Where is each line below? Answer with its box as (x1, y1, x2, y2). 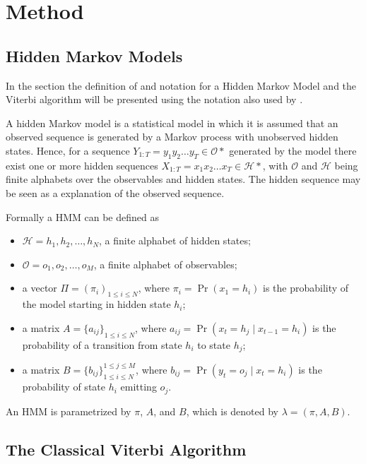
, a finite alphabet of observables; (93, 256, 237, 271)
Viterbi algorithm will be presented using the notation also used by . (6, 92, 303, 107)
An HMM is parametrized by (6, 403, 131, 418)
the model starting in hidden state (22, 297, 171, 311)
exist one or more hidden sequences (6, 157, 158, 172)
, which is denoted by (186, 403, 278, 418)
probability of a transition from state (22, 337, 182, 352)
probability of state (22, 379, 105, 394)
